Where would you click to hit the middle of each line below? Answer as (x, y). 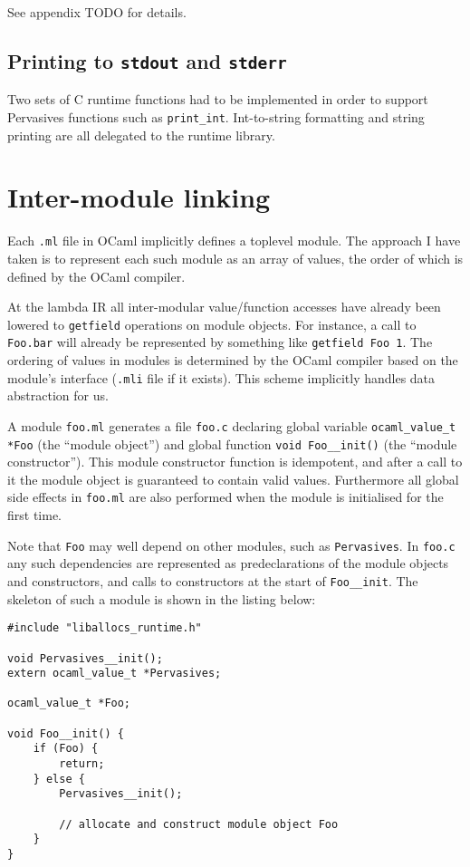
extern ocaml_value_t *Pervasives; (115, 674)
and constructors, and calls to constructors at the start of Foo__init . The (213, 580)
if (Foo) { (66, 749)
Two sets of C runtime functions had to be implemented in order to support (218, 99)
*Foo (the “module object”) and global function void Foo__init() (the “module (232, 443)
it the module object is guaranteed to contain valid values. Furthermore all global (233, 479)
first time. (35, 515)
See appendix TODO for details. (97, 12)
